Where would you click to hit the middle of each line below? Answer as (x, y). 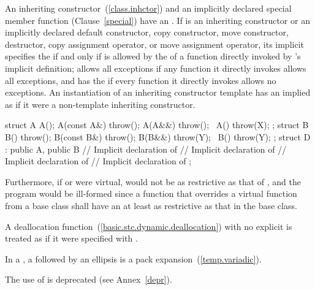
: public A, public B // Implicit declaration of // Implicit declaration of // (146, 149)
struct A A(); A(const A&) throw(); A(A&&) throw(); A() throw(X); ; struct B (157, 125)
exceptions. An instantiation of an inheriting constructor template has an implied (158, 92)
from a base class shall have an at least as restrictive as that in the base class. (151, 205)
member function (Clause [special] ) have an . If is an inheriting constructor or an (157, 20)
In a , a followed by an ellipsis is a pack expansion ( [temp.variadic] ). (133, 258)
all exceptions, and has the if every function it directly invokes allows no (141, 80)
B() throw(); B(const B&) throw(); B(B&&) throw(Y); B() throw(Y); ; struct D (158, 136)
